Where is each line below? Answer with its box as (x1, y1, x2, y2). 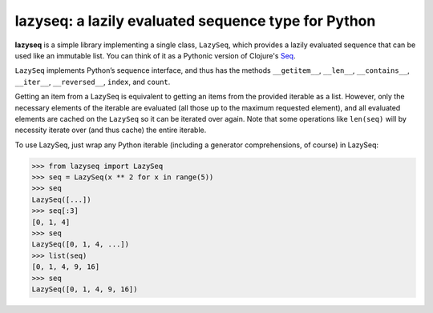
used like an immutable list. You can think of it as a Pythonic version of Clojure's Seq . (14, 50, 296, 60)
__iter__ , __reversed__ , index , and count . (14, 77, 171, 86)
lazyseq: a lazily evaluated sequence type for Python (14, 12, 376, 30)
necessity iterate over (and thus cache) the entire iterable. (14, 125, 207, 135)
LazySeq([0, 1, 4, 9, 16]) (31, 284, 138, 294)
